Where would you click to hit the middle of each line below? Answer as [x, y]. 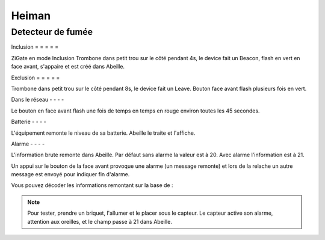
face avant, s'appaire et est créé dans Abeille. [68, 67]
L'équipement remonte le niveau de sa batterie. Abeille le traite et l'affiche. [103, 133]
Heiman [31, 16]
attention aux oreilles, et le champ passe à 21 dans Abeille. [100, 221]
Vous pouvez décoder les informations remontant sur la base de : [92, 185]
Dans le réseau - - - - [38, 100]
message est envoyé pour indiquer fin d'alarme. [70, 174]
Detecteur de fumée [52, 32]
